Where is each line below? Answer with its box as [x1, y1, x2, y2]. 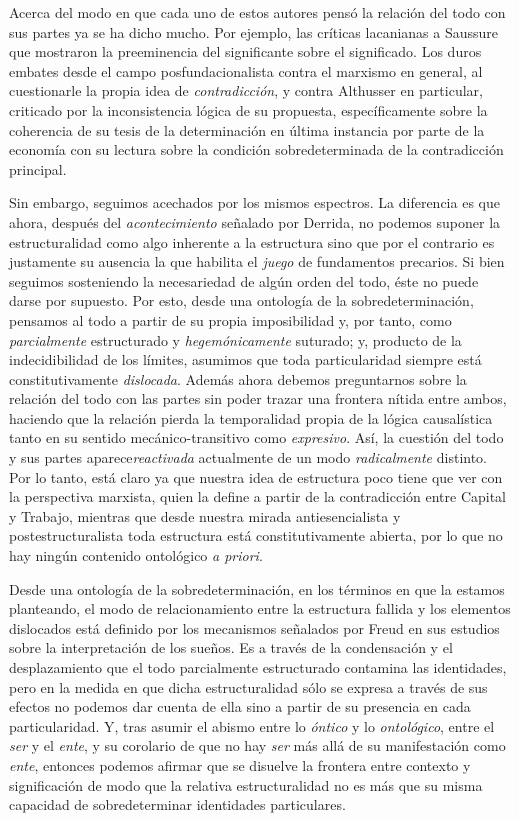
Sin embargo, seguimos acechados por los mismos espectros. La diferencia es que [9, 192, 500, 213]
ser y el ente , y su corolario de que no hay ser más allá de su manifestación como [9, 735, 506, 756]
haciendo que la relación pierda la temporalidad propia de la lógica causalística [9, 407, 493, 428]
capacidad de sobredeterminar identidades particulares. [9, 794, 346, 815]
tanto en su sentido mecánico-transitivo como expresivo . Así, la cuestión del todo [9, 427, 504, 448]
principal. [9, 158, 67, 179]
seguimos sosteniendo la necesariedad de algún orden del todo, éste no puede [9, 270, 479, 291]
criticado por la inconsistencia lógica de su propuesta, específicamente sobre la [9, 99, 488, 120]
